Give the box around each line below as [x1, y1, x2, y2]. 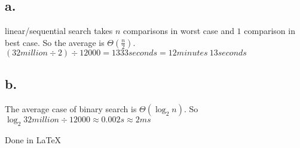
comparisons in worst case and [123, 24, 234, 37]
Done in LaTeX [5, 133, 62, 146]
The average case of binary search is [5, 103, 137, 115]
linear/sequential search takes [5, 24, 113, 37]
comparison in [244, 24, 295, 37]
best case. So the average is [5, 36, 105, 48]
